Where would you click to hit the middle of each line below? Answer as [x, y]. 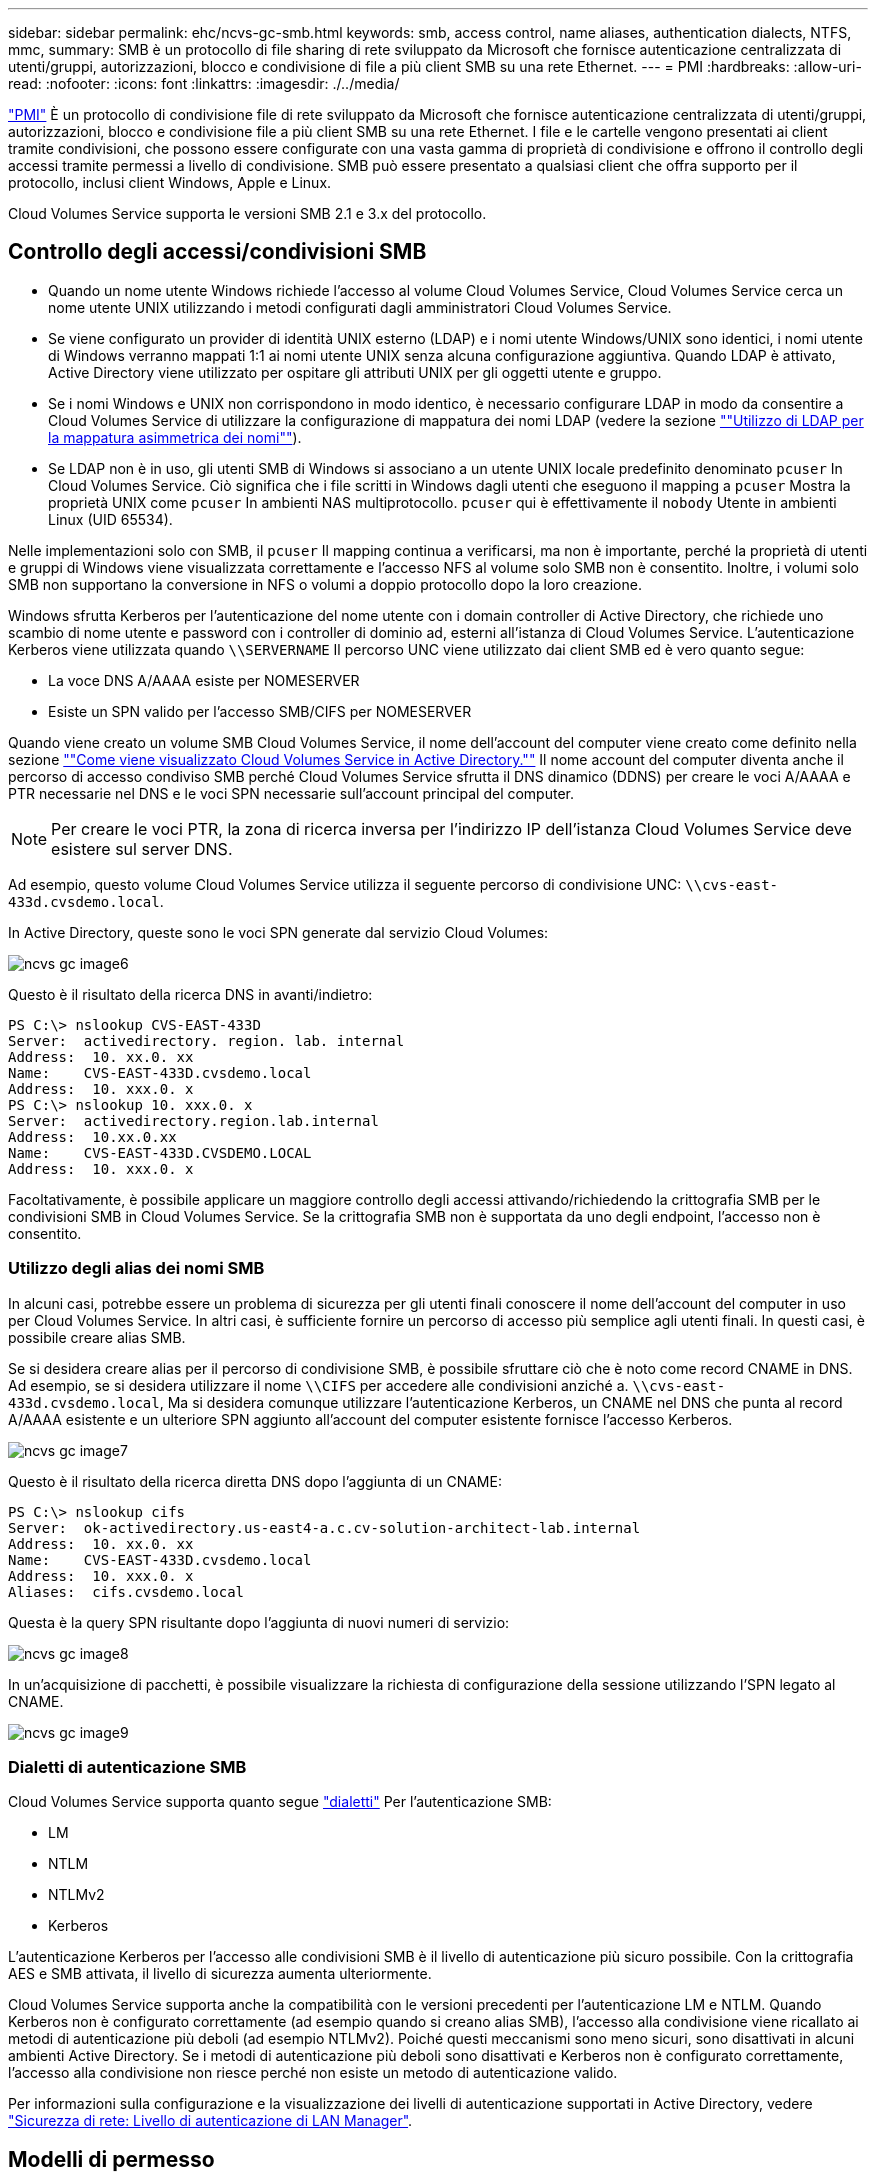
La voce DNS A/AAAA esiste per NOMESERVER [204, 680]
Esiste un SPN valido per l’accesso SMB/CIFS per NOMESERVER [260, 711]
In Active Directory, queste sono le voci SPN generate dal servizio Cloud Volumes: [278, 932]
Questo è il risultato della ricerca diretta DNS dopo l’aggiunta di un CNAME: [255, 1481]
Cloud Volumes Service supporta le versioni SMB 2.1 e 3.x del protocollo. [247, 213]
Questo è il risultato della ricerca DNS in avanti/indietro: [190, 994]
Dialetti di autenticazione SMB [127, 1766]
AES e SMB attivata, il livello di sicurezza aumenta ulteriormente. [220, 1974]
